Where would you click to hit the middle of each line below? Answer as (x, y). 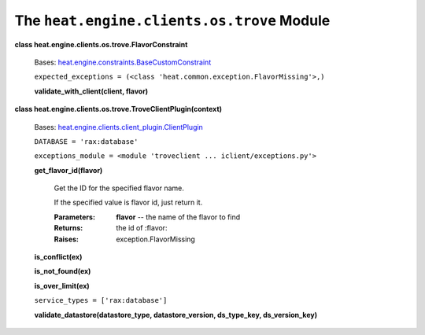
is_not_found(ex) (63, 271)
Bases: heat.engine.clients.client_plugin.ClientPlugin (119, 127)
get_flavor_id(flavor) (68, 170)
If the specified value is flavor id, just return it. (128, 202)
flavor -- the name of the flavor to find (178, 217)
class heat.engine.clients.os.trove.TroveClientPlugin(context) (118, 109)
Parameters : (75, 217)
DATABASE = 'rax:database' (86, 141)
